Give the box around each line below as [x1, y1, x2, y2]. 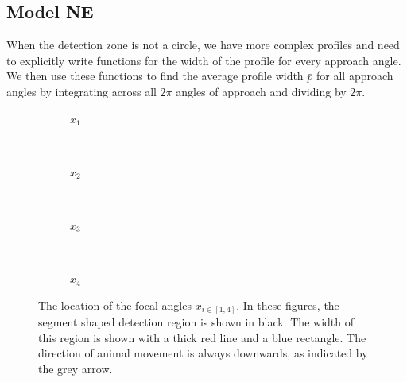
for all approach [316, 68, 393, 84]
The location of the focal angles [38, 296, 192, 313]
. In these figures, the [236, 296, 339, 313]
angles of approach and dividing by [176, 83, 347, 99]
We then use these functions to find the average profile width [6, 68, 304, 84]
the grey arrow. [38, 361, 113, 377]
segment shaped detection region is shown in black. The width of [38, 314, 354, 330]
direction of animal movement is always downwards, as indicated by [38, 345, 368, 361]
